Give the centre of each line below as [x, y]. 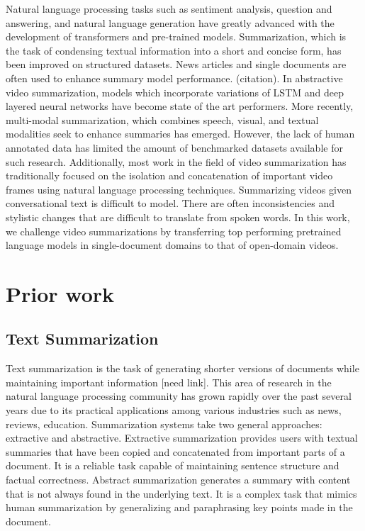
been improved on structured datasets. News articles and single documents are [176, 64]
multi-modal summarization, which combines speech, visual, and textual [162, 119]
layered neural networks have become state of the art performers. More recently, [180, 106]
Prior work [60, 293]
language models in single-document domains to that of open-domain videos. [172, 245]
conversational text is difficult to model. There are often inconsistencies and [170, 203]
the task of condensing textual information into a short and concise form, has [174, 50]
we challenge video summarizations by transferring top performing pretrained [174, 231]
